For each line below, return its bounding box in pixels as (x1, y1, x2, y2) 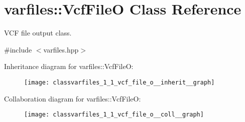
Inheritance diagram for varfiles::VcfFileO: (4, 61, 134, 71)
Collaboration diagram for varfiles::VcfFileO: (4, 93, 141, 103)
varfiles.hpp (43, 44, 79, 54)
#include (4, 44, 32, 54)
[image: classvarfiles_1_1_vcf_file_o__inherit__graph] (24, 78, 215, 86)
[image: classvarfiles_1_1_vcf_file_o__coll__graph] (24, 111, 204, 118)
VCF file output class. (4, 27, 72, 38)
